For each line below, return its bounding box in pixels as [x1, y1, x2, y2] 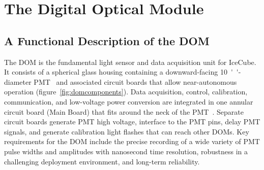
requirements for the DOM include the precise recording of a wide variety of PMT [4, 136, 260, 147]
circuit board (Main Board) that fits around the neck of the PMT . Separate [4, 106, 244, 117]
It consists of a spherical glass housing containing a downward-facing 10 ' [4, 66, 233, 77]
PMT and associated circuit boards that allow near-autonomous [34, 76, 237, 87]
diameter [4, 76, 32, 87]
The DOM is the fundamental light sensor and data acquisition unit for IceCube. [4, 56, 256, 67]
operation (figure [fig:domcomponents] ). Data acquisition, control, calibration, [4, 86, 248, 97]
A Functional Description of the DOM [4, 32, 210, 48]
